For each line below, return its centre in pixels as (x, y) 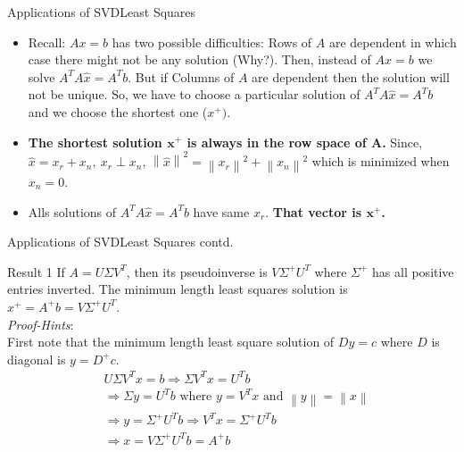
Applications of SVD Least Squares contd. (120, 242)
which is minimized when (381, 161)
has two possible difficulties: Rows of (212, 42)
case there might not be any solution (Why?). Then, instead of (199, 59)
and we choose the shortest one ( (118, 111)
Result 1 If (36, 271)
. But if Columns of (181, 76)
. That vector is (314, 211)
